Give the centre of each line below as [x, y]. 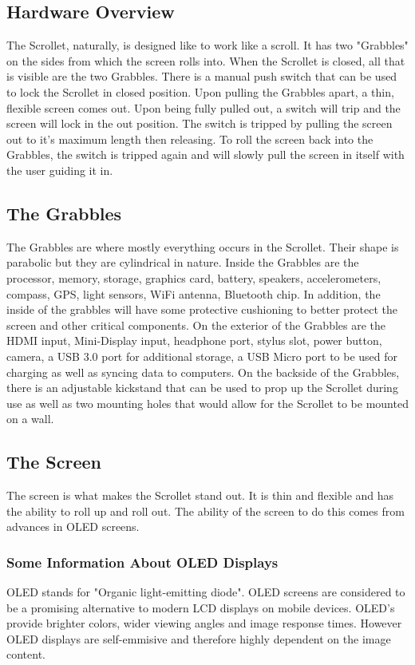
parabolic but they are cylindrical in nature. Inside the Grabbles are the [183, 262]
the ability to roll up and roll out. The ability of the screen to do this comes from [206, 511]
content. [26, 654]
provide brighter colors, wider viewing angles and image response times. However [204, 623]
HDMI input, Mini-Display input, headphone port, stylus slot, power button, [194, 340]
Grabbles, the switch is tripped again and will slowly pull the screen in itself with [206, 154]
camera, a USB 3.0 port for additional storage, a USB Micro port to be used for [202, 356]
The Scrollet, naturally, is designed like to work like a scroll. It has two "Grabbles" [207, 45]
